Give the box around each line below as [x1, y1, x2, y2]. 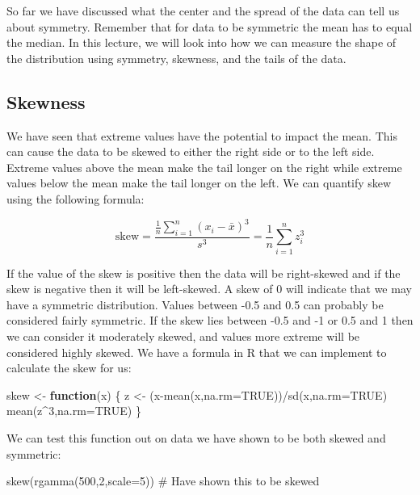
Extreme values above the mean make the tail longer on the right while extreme [6, 158, 402, 175]
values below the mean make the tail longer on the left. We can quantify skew [6, 174, 392, 191]
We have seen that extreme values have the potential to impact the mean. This [6, 127, 397, 144]
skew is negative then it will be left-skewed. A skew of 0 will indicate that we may [6, 280, 412, 297]
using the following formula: [6, 190, 145, 207]
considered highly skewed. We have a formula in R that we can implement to [6, 343, 387, 360]
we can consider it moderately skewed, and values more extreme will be [6, 327, 360, 344]
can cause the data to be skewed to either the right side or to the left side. [6, 143, 375, 160]
